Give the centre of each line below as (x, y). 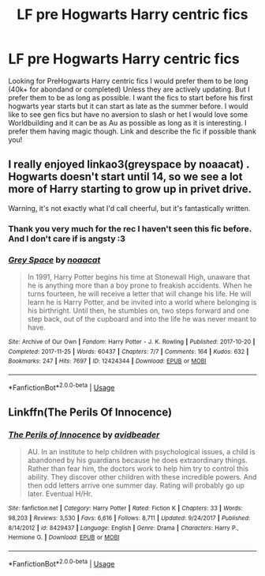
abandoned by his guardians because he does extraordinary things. (137, 461)
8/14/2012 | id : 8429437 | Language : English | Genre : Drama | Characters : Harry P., (123, 528)
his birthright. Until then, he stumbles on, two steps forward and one (138, 311)
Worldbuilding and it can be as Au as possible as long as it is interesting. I (127, 122)
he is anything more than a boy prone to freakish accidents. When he (140, 285)
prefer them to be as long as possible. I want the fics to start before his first (131, 97)
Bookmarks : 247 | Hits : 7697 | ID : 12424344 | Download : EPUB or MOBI (107, 361)
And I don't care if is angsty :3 (67, 239)
